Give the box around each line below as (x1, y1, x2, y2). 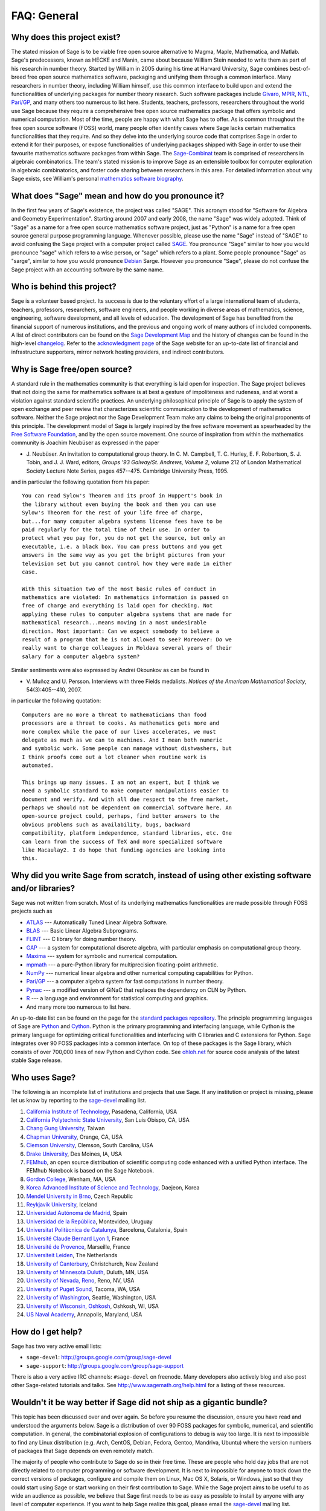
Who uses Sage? (11, 1072, 76, 1082)
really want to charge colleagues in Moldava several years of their (22, 644, 232, 652)
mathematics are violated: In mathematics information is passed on (22, 594, 229, 601)
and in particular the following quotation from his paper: (11, 478, 150, 486)
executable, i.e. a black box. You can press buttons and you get (22, 543, 223, 550)
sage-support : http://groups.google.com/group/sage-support (26, 1362, 184, 1369)
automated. (22, 762, 54, 769)
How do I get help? (11, 1327, 83, 1337)
